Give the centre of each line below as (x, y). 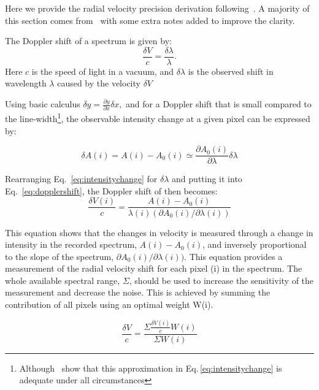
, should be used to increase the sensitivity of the (221, 280)
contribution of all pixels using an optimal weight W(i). (109, 304)
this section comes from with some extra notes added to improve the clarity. (150, 20)
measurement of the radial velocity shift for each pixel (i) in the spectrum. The (154, 268)
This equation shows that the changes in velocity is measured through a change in (159, 232)
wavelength (26, 83)
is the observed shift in (231, 71)
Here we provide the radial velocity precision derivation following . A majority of (157, 8)
